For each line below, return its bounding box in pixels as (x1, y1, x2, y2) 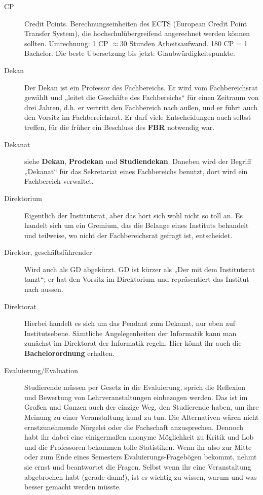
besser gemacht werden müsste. (24, 481, 121, 492)
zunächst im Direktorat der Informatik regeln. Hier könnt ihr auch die (24, 338, 242, 348)
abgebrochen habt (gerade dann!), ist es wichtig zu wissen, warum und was (24, 471, 257, 482)
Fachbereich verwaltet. (24, 176, 94, 186)
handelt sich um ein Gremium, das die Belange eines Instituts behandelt (24, 220, 249, 230)
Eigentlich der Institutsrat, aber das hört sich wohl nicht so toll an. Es (24, 210, 243, 220)
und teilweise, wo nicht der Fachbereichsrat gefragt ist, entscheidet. (24, 229, 233, 240)
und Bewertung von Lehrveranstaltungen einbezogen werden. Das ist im (24, 391, 248, 402)
